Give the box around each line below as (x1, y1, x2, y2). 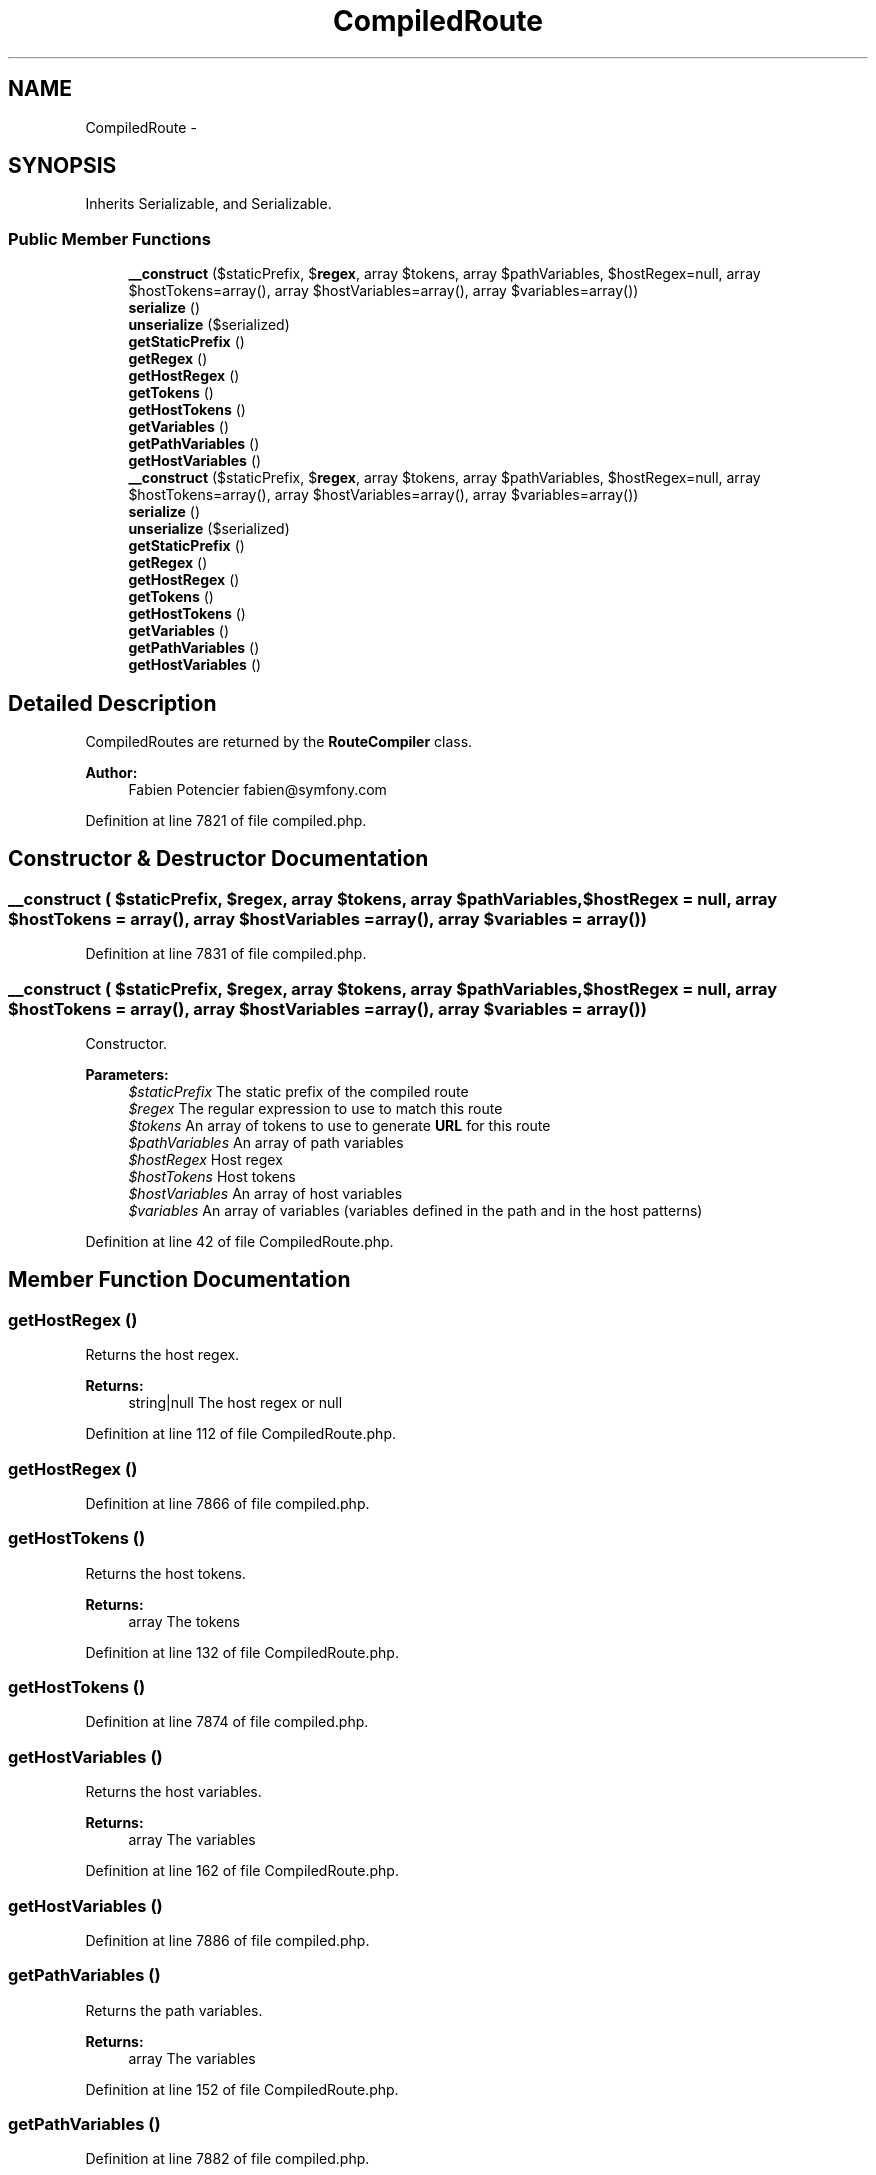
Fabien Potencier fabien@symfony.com (128, 781, 387, 799)
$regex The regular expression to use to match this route (128, 1100, 503, 1117)
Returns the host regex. (85, 1346, 240, 1364)
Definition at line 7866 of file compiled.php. (85, 1494, 370, 1512)
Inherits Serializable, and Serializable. (85, 195, 332, 213)
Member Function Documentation (8, 1267, 351, 1293)
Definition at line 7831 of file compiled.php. (85, 945, 367, 963)
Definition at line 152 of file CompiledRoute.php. (85, 2080, 399, 2098)
